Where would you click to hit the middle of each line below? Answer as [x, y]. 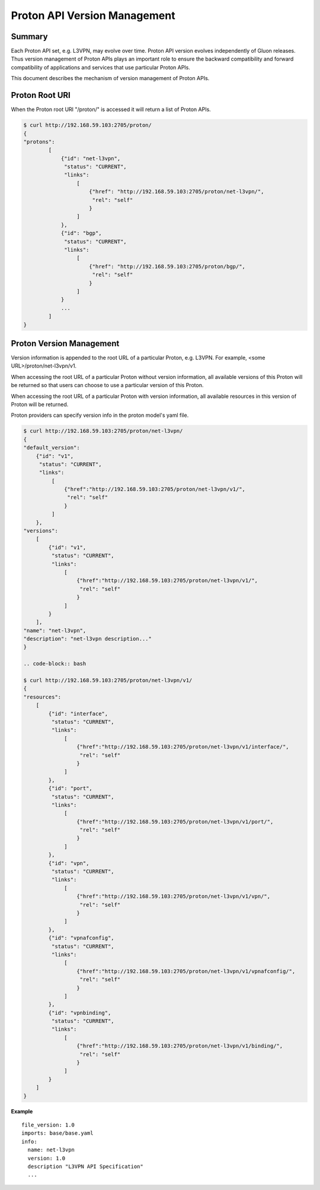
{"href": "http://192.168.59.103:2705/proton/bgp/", [167, 266]
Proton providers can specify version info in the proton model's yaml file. [100, 415]
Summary [29, 37]
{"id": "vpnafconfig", [81, 938]
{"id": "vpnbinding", [80, 1013]
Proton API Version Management [93, 15]
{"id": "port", [71, 789]
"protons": [39, 142]
